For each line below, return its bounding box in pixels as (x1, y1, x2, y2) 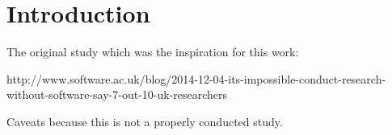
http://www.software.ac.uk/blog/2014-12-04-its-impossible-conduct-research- (6, 70, 386, 87)
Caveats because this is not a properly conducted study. (6, 112, 283, 129)
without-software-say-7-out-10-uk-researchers (6, 86, 228, 103)
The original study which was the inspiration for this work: (6, 43, 299, 60)
